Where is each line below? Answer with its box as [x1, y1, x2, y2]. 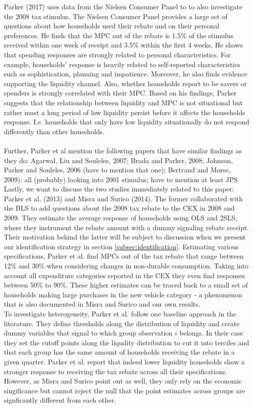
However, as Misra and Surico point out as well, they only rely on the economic [4, 376, 242, 386]
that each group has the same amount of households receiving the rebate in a [4, 347, 235, 357]
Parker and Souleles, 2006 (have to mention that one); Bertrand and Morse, [4, 165, 231, 175]
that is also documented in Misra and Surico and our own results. [4, 299, 200, 309]
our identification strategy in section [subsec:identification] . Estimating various [4, 241, 239, 251]
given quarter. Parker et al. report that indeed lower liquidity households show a [4, 356, 245, 366]
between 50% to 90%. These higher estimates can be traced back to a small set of [4, 280, 248, 290]
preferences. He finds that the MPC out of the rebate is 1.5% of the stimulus [4, 30, 233, 40]
